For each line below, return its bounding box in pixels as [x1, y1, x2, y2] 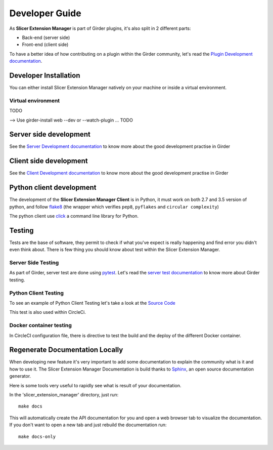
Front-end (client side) [22, 42, 69, 48]
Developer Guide [9, 8, 81, 19]
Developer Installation [9, 71, 80, 79]
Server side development [9, 130, 90, 139]
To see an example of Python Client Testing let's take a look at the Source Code [9, 300, 175, 306]
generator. [9, 373, 31, 379]
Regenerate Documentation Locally [9, 346, 123, 354]
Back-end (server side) [22, 34, 70, 40]
